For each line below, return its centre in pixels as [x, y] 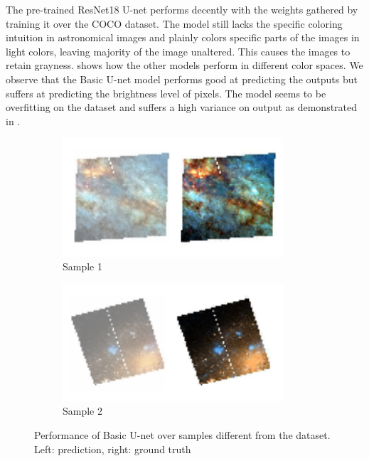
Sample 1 [82, 266]
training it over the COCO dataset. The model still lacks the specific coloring [174, 23]
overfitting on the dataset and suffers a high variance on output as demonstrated [182, 107]
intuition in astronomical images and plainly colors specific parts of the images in [183, 37]
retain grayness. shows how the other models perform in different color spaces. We [184, 65]
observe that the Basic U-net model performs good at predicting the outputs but [182, 79]
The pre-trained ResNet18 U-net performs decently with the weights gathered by [182, 9]
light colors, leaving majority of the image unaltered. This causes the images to [178, 51]
